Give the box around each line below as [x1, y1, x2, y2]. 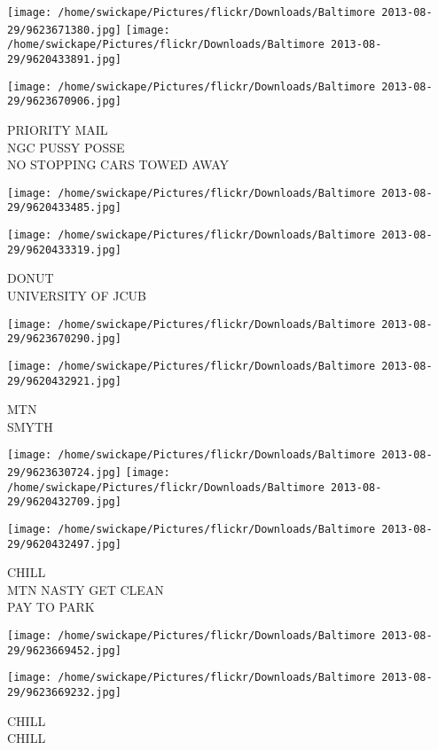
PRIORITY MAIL [7, 120, 108, 138]
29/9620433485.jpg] [7, 201, 121, 215]
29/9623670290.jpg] [7, 332, 121, 346]
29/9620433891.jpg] [7, 52, 121, 66]
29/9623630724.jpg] [7, 466, 121, 479]
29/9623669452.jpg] [7, 644, 121, 657]
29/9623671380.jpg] [7, 23, 121, 36]
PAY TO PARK [7, 598, 95, 616]
